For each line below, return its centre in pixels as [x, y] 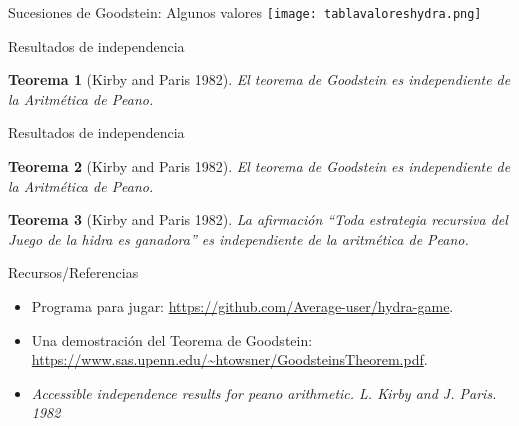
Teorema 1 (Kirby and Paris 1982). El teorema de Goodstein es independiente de [259, 79]
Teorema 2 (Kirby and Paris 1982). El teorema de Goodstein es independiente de [259, 166]
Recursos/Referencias [73, 272]
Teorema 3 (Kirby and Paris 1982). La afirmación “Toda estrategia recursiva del [258, 219]
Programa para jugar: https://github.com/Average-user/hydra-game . [242, 306]
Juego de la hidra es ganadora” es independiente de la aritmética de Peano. [238, 238]
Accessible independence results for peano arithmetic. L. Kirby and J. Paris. [264, 392]
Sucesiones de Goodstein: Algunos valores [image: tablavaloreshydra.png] [245, 12]
